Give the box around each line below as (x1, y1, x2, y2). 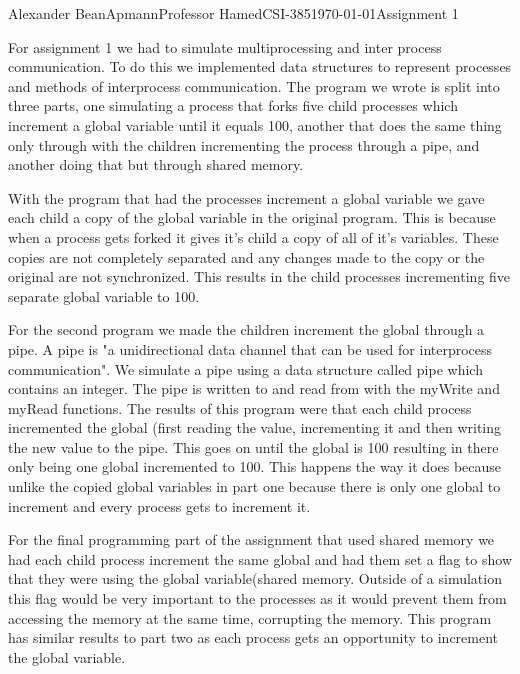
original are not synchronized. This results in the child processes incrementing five (8, 266, 511, 287)
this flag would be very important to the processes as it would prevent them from (8, 588, 507, 609)
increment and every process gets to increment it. (8, 495, 311, 516)
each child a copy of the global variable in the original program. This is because (8, 207, 496, 228)
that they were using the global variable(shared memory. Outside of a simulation (8, 568, 502, 589)
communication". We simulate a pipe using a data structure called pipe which (8, 358, 483, 379)
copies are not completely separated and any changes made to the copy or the (8, 246, 485, 267)
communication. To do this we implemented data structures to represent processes (8, 56, 512, 77)
